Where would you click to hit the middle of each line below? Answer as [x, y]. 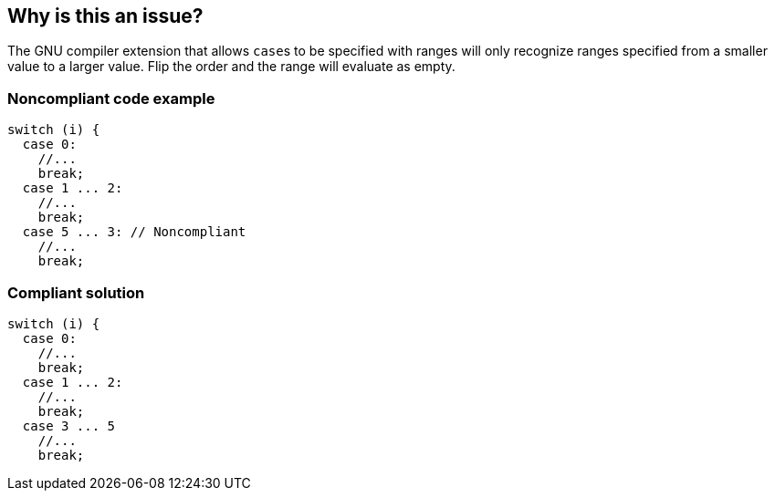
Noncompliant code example [111, 98]
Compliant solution [76, 292]
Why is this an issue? [105, 16]
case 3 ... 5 [69, 425]
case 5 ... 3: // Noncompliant [134, 232]
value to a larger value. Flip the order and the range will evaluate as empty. [231, 67]
